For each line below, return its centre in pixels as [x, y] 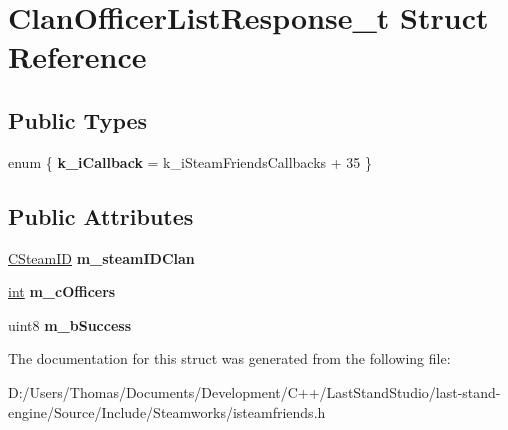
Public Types [78, 119]
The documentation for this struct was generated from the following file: [229, 358]
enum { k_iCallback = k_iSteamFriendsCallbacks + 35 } [190, 161]
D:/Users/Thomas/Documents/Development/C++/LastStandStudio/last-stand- [254, 391]
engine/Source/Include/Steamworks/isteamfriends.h [167, 411]
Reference [77, 56]
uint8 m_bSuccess [70, 324]
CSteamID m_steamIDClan [101, 257]
